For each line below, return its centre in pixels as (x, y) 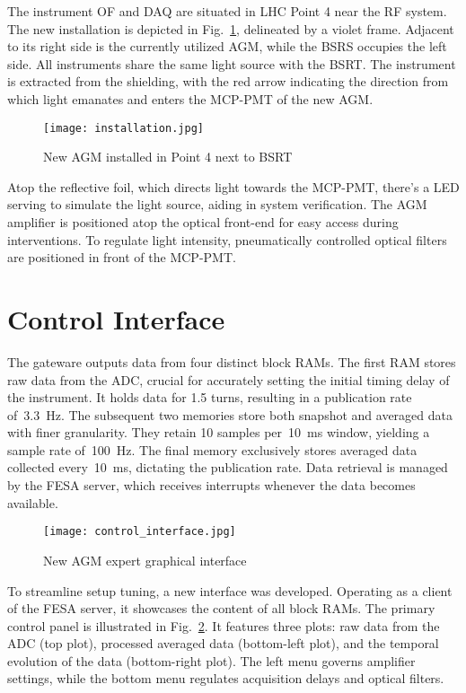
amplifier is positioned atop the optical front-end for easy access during (203, 222)
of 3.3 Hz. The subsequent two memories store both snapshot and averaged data (230, 414)
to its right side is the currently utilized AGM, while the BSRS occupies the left (227, 46)
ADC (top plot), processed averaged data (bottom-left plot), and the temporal (223, 643)
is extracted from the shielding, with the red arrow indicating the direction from (228, 81)
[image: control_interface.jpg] (140, 532)
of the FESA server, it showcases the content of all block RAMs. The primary (221, 608)
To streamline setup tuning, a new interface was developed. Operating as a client (230, 590)
